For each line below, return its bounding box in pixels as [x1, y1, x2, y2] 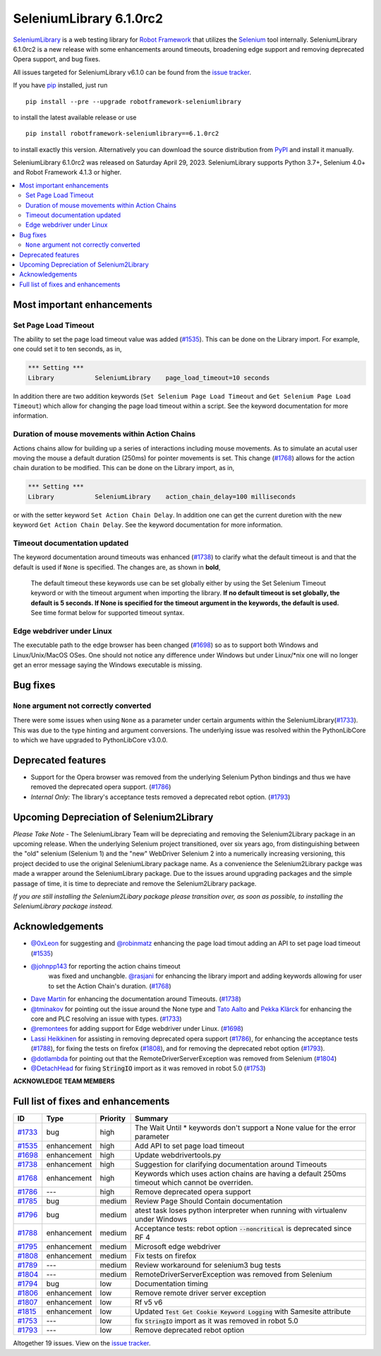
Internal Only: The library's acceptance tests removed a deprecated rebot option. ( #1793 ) [30, 793, 291, 801]
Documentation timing [134, 1279, 208, 1289]
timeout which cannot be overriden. [134, 1178, 253, 1188]
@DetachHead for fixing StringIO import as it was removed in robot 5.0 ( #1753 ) [30, 1064, 266, 1072]
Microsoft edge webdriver [134, 1241, 222, 1251]
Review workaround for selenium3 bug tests [134, 1261, 282, 1270]
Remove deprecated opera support [134, 1187, 251, 1197]
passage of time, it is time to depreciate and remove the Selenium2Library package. [13, 879, 257, 887]
